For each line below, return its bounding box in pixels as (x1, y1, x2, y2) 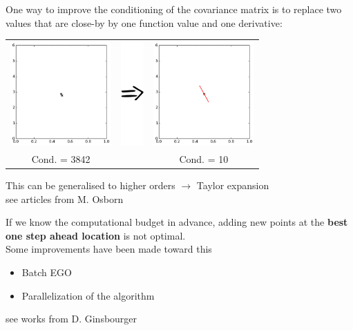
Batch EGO (21, 265, 72, 280)
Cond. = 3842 (31, 151, 90, 166)
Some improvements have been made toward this (6, 242, 212, 256)
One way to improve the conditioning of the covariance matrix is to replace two (6, 2, 342, 16)
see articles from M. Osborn (6, 191, 124, 206)
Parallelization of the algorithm (21, 288, 155, 302)
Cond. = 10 (179, 151, 229, 166)
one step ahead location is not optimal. (6, 228, 186, 242)
